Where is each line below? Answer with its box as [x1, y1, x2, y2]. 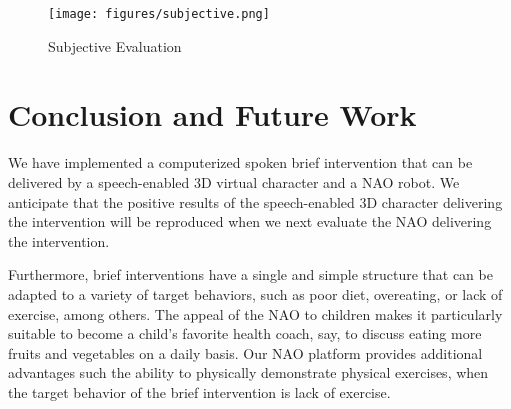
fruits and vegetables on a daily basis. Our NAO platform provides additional [8, 342, 483, 363]
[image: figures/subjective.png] [48, 7, 270, 21]
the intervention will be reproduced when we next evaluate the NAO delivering [8, 211, 492, 232]
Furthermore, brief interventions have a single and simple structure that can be [8, 264, 493, 285]
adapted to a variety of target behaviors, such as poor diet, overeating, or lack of [8, 283, 503, 304]
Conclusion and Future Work [8, 94, 417, 135]
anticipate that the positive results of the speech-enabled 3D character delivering [8, 191, 503, 212]
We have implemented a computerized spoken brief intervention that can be [8, 152, 473, 173]
